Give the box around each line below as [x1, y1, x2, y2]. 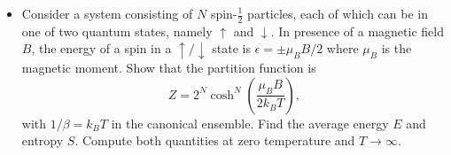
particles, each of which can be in [247, 4, 428, 22]
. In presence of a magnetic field [270, 21, 444, 40]
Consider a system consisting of [21, 4, 193, 22]
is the [381, 39, 412, 58]
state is [212, 39, 251, 58]
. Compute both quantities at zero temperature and [74, 131, 355, 150]
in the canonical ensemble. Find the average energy [111, 113, 389, 132]
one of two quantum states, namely [21, 21, 213, 40]
